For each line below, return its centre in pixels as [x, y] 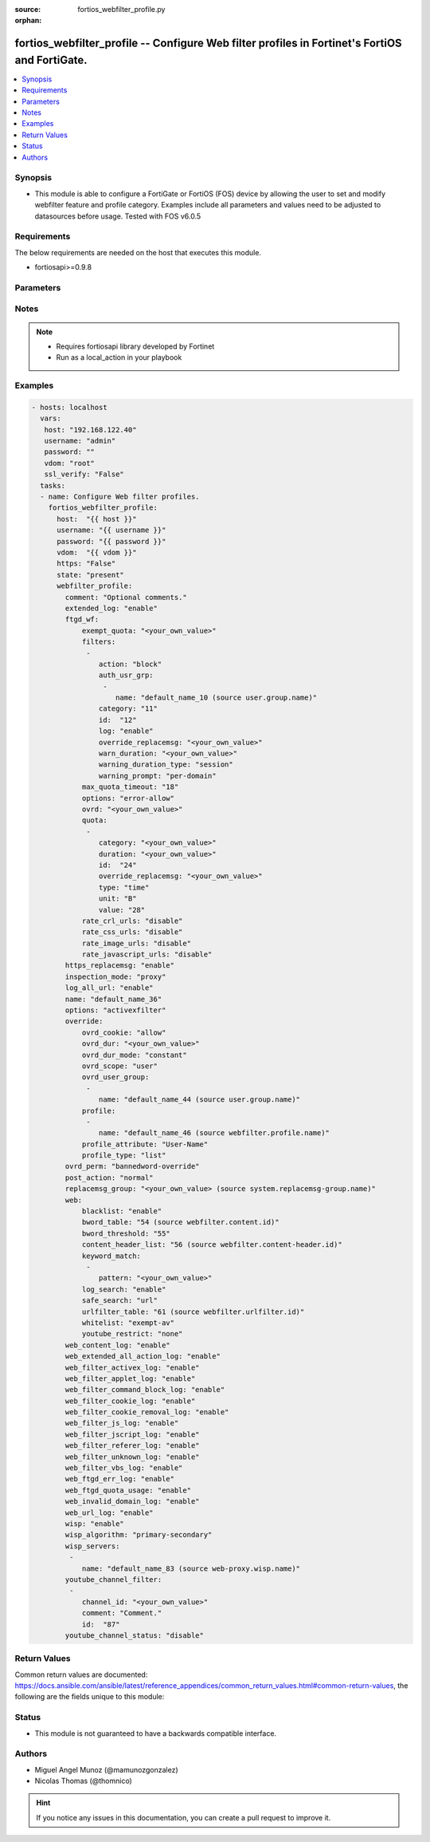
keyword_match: [111, 1256]
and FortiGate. [51, 60]
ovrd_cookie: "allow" [124, 1032]
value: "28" [122, 910]
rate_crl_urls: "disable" [132, 921]
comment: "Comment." [122, 1613]
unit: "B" [117, 899]
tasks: [53, 485]
